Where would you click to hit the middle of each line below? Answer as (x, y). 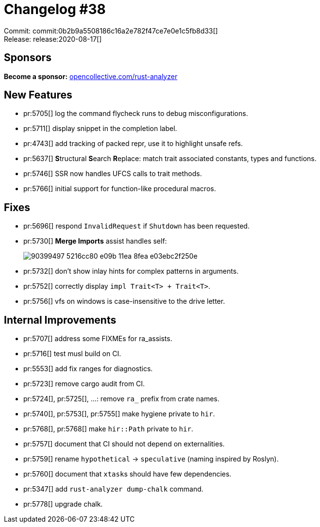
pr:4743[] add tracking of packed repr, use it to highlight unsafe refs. (133, 144)
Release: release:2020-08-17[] (53, 39)
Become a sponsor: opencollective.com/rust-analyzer (91, 76)
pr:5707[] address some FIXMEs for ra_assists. (98, 339)
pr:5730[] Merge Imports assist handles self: (95, 241)
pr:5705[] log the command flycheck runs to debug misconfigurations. (136, 114)
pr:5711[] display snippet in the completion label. (100, 129)
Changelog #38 (55, 9)
